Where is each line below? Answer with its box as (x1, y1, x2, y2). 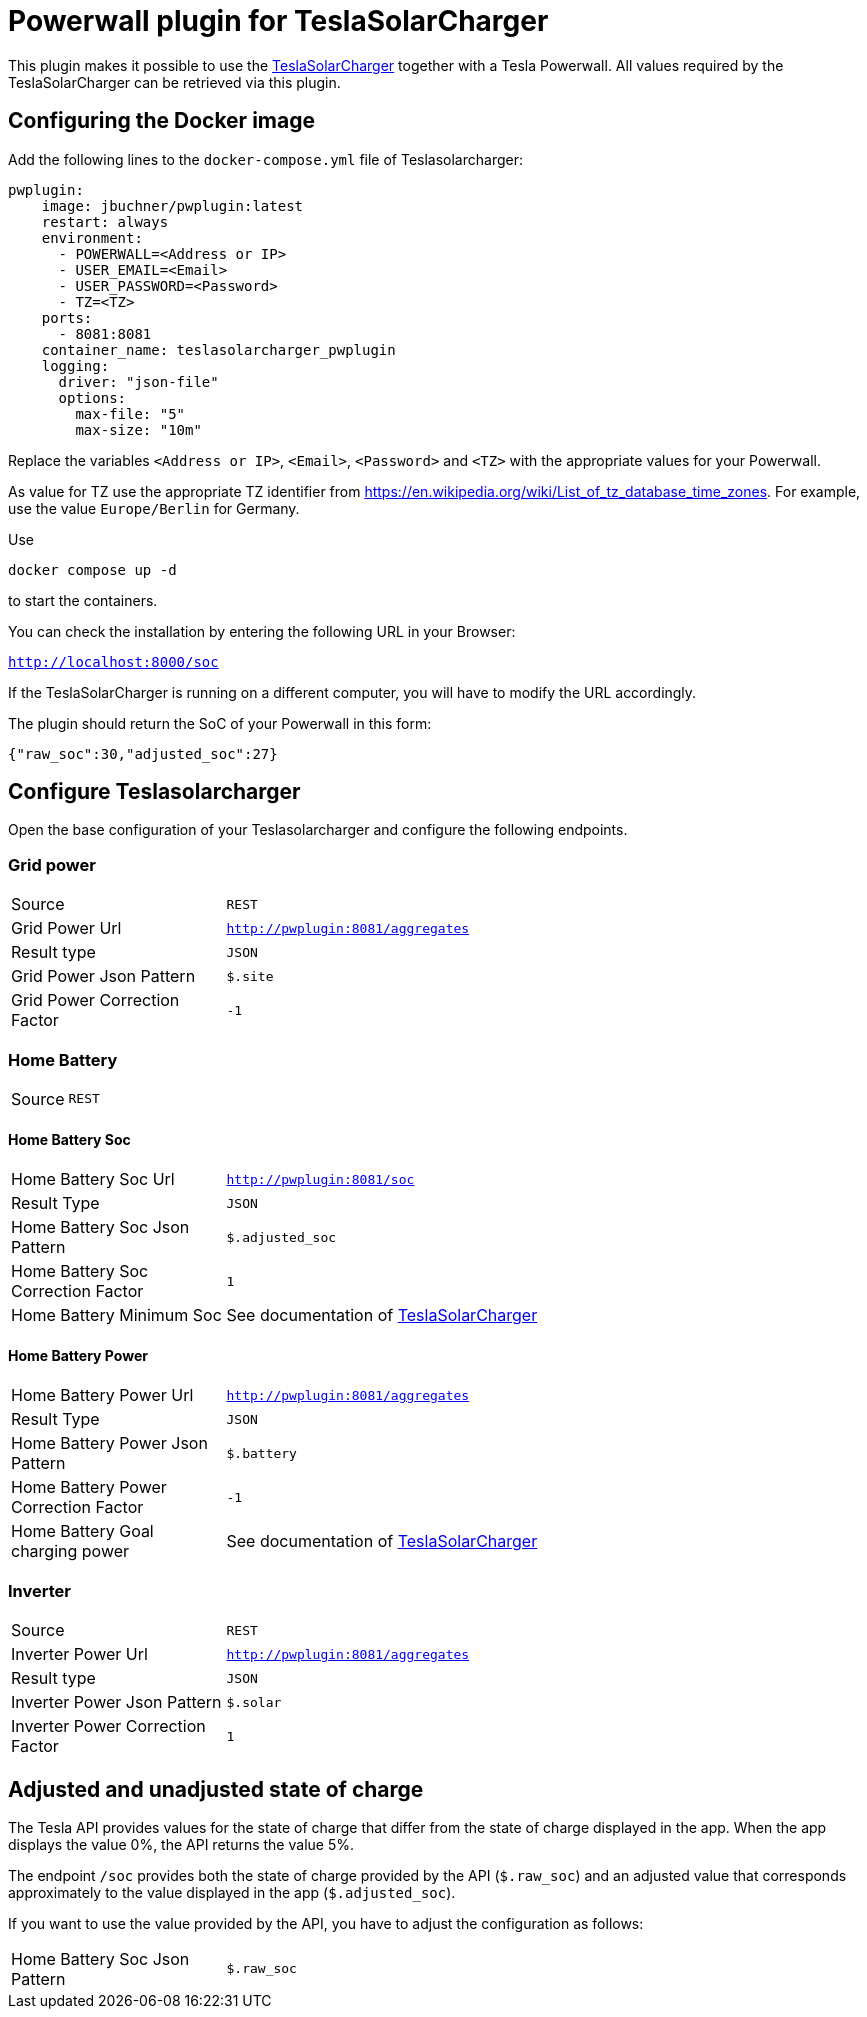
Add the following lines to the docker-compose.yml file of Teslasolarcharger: (8, 150, 523, 168)
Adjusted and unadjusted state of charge (8, 1776, 424, 1802)
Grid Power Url (11, 918, 122, 939)
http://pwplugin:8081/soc (226, 1171, 415, 1187)
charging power (11, 1541, 130, 1562)
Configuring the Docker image (8, 108, 315, 134)
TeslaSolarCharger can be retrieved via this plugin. (8, 73, 341, 91)
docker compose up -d (8, 561, 177, 578)
